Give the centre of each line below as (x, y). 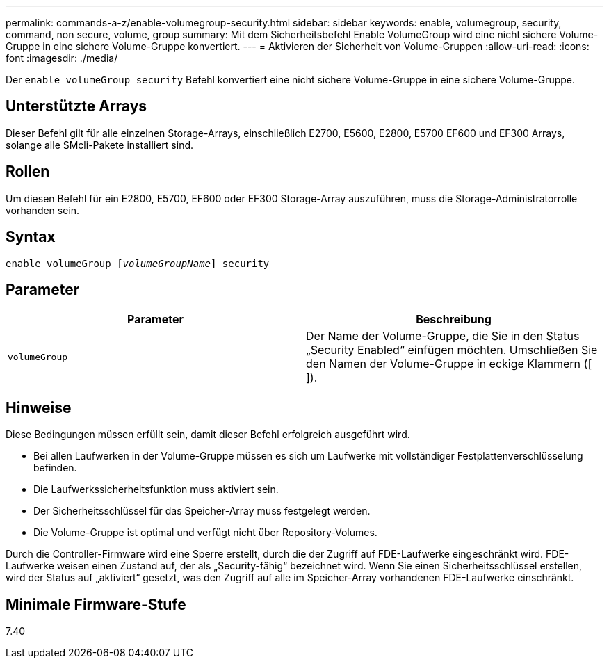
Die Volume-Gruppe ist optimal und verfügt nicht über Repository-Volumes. (205, 533)
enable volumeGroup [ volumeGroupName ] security (138, 263)
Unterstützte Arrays (76, 106)
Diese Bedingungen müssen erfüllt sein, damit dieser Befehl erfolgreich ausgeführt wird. (208, 435)
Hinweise (39, 407)
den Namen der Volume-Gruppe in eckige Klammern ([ (449, 364)
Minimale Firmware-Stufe (96, 604)
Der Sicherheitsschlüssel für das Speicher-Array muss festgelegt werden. (202, 511)
